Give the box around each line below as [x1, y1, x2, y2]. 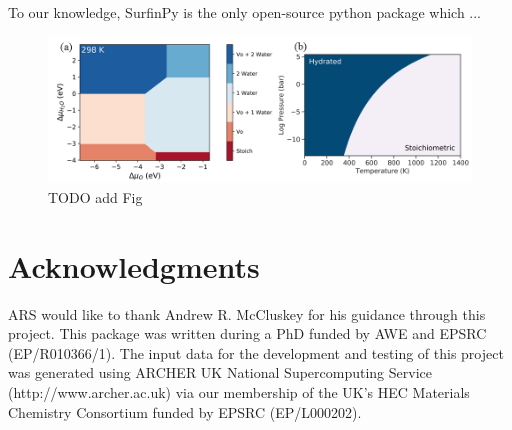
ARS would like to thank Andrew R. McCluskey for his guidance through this [8, 303, 486, 324]
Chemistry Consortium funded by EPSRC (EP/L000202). [8, 401, 362, 422]
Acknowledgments [8, 245, 260, 286]
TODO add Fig [48, 186, 143, 207]
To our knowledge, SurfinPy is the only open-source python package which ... [8, 2, 482, 22]
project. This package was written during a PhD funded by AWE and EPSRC [8, 323, 487, 344]
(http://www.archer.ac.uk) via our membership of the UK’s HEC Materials [8, 381, 470, 402]
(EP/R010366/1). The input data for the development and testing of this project [8, 342, 504, 363]
